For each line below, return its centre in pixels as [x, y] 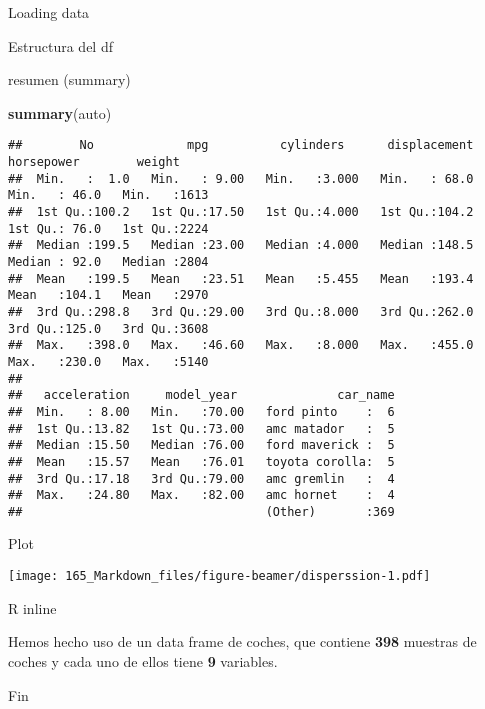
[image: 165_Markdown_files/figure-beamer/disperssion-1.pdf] [219, 576]
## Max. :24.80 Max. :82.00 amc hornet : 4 [201, 495]
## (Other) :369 [201, 511]
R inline [32, 607]
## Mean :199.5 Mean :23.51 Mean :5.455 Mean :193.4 [241, 278]
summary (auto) [60, 112]
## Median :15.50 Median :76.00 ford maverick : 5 [201, 445]
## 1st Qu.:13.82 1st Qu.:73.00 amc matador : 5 [201, 428]
